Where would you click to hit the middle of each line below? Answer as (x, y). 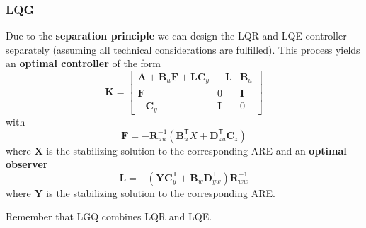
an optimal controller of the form (83, 63)
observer (27, 164)
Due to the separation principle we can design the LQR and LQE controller (176, 36)
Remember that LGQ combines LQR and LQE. (109, 216)
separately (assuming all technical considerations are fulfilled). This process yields (183, 49)
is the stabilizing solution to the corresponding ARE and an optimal (196, 150)
